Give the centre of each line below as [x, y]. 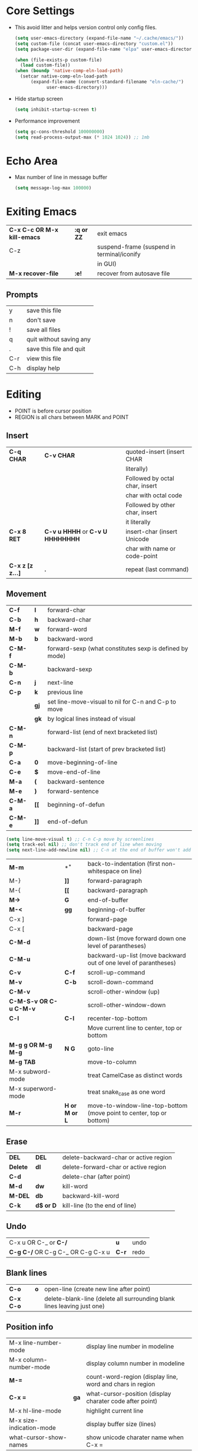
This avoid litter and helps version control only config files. [86, 27]
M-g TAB [22, 1062]
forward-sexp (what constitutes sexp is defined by [118, 648]
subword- [37, 1072]
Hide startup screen [39, 98]
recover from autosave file [133, 273]
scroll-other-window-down [127, 1005]
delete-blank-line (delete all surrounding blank [109, 1298]
